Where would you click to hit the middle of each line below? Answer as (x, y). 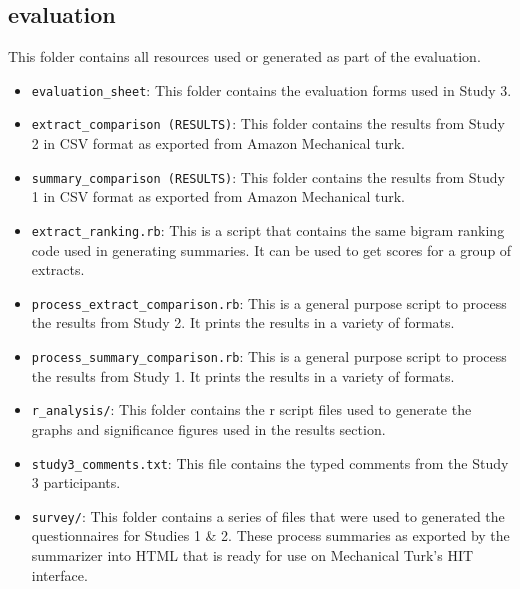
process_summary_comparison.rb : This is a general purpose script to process (269, 356)
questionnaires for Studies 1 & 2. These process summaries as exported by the (270, 535)
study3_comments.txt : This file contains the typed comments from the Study (270, 462)
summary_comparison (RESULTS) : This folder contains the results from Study (268, 176)
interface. (59, 574)
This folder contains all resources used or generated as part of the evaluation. (244, 56)
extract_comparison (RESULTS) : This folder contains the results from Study (268, 123)
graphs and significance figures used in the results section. (208, 428)
